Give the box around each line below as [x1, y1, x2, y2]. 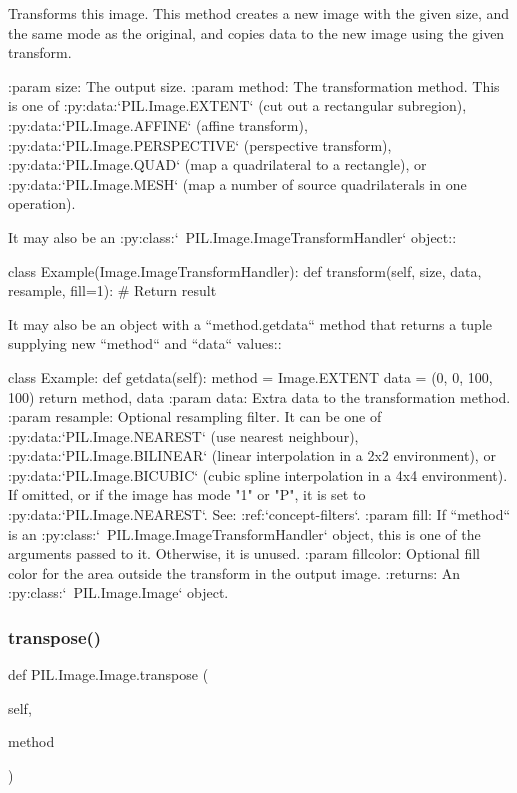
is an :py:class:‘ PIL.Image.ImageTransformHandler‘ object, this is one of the [8, 523, 481, 544]
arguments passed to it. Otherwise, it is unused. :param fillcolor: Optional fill [8, 543, 480, 564]
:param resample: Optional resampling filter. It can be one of [8, 406, 382, 427]
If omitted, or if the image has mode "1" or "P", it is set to [8, 484, 366, 505]
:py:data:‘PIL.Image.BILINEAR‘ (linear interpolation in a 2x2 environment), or [8, 445, 496, 466]
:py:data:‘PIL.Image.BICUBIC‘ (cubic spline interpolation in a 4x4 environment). [8, 464, 508, 485]
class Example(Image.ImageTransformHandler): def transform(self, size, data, [8, 260, 482, 281]
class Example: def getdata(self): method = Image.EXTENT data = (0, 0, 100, [8, 366, 493, 387]
